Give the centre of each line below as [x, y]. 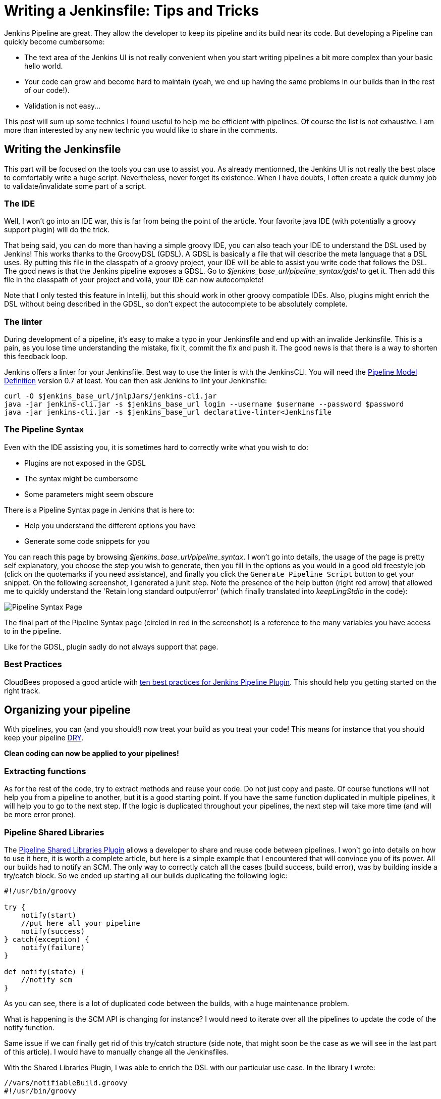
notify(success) [53, 931]
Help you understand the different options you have [110, 525]
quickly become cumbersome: [54, 41]
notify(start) [49, 915]
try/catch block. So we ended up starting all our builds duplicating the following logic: [146, 875]
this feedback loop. [36, 357]
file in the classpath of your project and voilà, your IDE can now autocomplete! [134, 280]
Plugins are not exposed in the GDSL [85, 463]
